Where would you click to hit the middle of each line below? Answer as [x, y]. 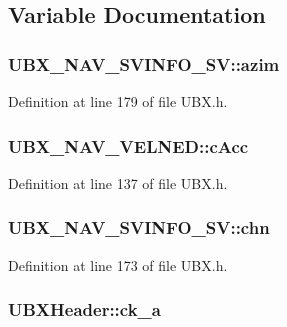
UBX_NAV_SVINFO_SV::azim [144, 63]
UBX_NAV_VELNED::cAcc [128, 145]
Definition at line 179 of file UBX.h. [118, 101]
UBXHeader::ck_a [84, 309]
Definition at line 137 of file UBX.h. [118, 182]
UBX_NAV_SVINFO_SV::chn [139, 227]
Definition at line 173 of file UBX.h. [118, 264]
